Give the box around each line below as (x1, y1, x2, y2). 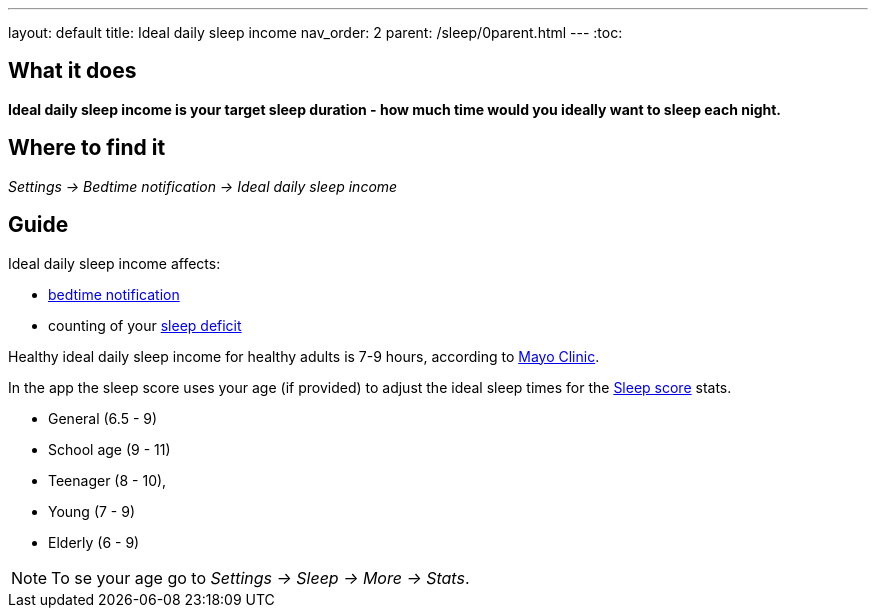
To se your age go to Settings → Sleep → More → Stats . (51, 567, 470, 588)
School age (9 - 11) (48, 440, 171, 458)
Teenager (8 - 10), (48, 471, 167, 489)
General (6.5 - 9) (48, 409, 158, 427)
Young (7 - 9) (48, 502, 136, 520)
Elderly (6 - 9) (48, 533, 140, 551)
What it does (8, 58, 137, 84)
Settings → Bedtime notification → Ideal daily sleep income (8, 177, 398, 195)
